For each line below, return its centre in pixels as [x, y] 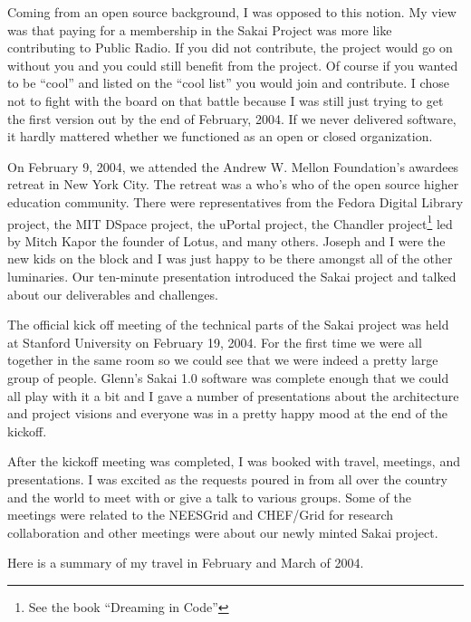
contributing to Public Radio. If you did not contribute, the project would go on [230, 48]
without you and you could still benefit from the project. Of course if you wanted [233, 65]
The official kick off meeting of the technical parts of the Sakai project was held [228, 325]
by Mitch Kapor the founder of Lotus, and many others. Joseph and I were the [226, 240]
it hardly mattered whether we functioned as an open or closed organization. [220, 136]
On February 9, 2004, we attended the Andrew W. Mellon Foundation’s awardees [233, 166]
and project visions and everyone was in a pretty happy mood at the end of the [228, 413]
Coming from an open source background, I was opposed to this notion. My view [232, 12]
